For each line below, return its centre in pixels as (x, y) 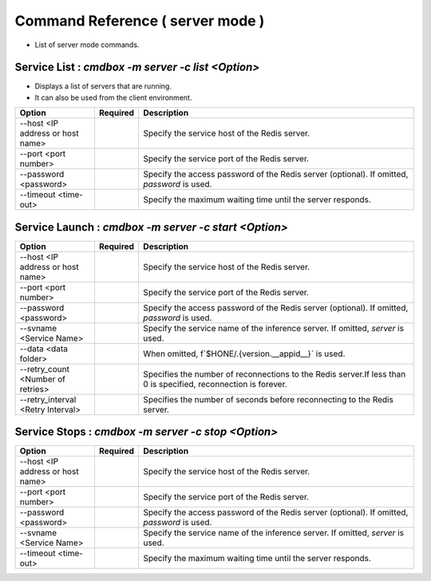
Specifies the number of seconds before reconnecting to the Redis (269, 399)
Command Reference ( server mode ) (140, 21)
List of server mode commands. (87, 45)
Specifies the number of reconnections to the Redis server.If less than (275, 373)
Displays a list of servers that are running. (103, 86)
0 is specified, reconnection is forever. (215, 384)
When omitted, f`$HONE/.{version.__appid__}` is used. (244, 354)
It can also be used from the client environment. (113, 97)
